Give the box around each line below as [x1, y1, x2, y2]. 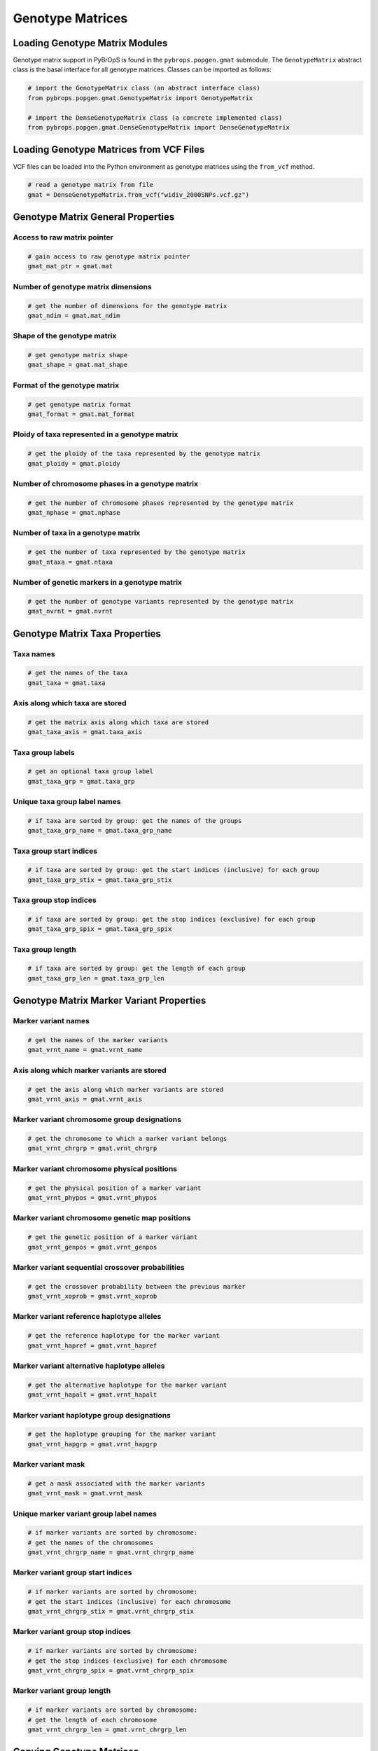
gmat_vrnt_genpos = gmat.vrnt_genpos [27, 1243, 157, 1251]
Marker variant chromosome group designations [13, 1114, 182, 1124]
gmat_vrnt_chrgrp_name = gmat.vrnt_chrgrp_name [27, 1549, 194, 1556]
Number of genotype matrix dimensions [13, 282, 152, 291]
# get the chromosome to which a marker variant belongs [27, 1135, 227, 1143]
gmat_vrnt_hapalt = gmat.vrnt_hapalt [27, 1391, 157, 1399]
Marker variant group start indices [13, 1567, 132, 1577]
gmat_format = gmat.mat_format [27, 410, 136, 418]
